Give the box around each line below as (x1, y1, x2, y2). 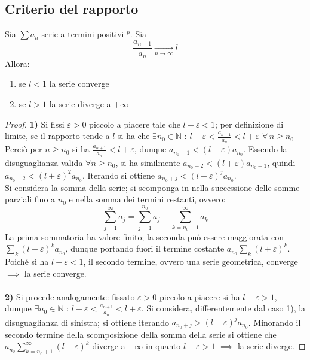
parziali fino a (5, 193, 56, 205)
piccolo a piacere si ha (159, 290, 240, 302)
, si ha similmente (115, 156, 180, 168)
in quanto (145, 340, 181, 352)
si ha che (118, 129, 150, 142)
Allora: (5, 57, 30, 69)
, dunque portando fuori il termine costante (65, 242, 225, 255)
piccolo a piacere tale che (89, 117, 180, 130)
